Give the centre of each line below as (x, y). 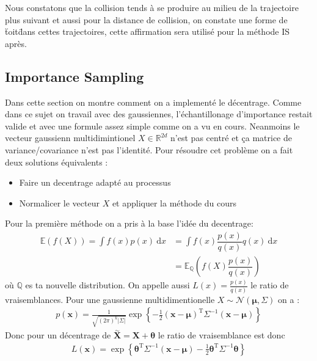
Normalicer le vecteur (59, 202)
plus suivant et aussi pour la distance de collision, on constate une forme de (146, 19)
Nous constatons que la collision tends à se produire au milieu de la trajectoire (152, 7)
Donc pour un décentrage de (58, 335)
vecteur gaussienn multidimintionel (70, 138)
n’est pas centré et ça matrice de (231, 138)
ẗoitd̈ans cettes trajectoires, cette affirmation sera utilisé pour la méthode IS (148, 31)
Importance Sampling (75, 76)
